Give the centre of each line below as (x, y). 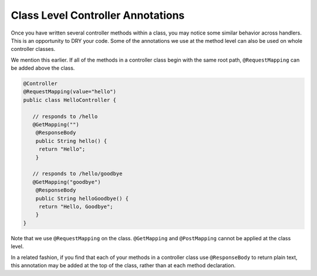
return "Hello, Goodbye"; (76, 206)
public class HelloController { (70, 100)
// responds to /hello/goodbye (77, 174)
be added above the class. (43, 68)
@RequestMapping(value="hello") (70, 92)
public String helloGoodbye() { (82, 198)
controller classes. (33, 49)
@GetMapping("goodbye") (67, 182)
